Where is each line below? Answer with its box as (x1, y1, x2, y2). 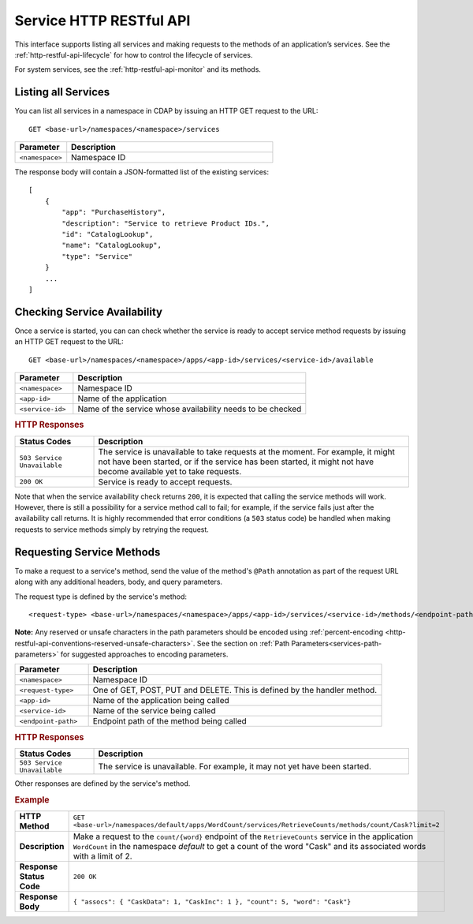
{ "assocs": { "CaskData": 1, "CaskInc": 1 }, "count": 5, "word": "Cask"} (73, 897, 352, 906)
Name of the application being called (92, 695, 230, 706)
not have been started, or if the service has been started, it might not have (98, 456, 374, 467)
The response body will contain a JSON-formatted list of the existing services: (14, 167, 270, 177)
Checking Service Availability (14, 305, 163, 319)
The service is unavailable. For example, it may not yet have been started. (98, 761, 372, 772)
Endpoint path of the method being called (92, 716, 248, 727)
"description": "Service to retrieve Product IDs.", (61, 219, 270, 228)
